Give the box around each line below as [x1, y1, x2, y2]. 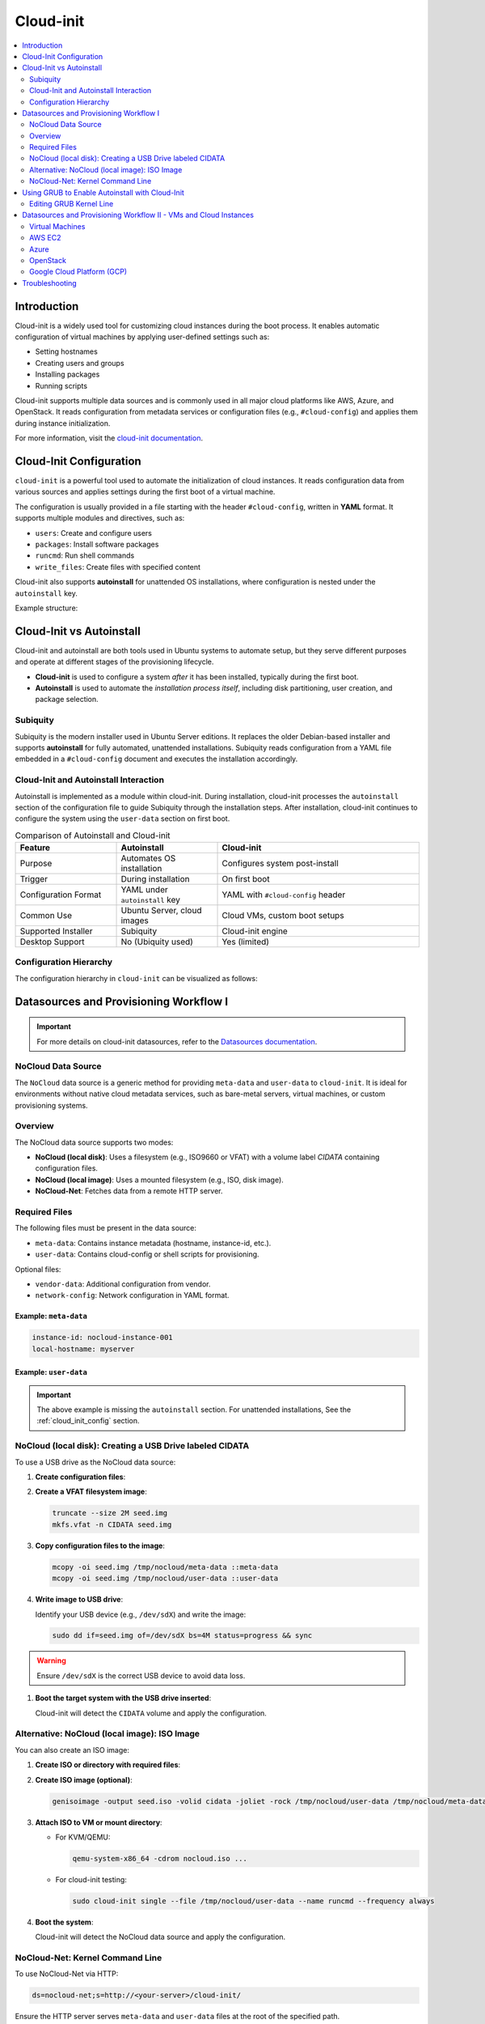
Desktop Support [19, 936, 85, 947]
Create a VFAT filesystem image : [35, 1486, 147, 1497]
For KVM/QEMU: [55, 1832, 111, 1842]
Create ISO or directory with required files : [35, 1760, 181, 1770]
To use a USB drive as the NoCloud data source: [15, 1457, 176, 1467]
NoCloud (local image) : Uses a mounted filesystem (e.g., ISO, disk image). [35, 1175, 285, 1184]
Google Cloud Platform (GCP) [29, 267, 128, 277]
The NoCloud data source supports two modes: [15, 1137, 174, 1147]
